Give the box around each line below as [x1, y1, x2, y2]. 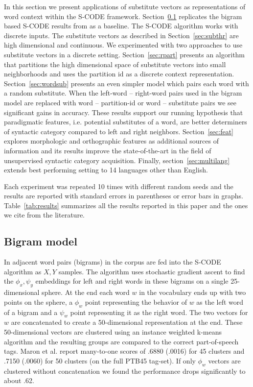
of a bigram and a [4, 307, 58, 317]
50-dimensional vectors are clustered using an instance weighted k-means [4, 327, 222, 337]
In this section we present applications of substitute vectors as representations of [4, 1, 246, 11]
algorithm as [4, 266, 42, 276]
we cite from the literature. [4, 210, 85, 220]
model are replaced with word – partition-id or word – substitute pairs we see [4, 97, 237, 107]
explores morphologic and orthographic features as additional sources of [4, 136, 219, 146]
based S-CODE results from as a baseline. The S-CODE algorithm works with [4, 21, 238, 31]
